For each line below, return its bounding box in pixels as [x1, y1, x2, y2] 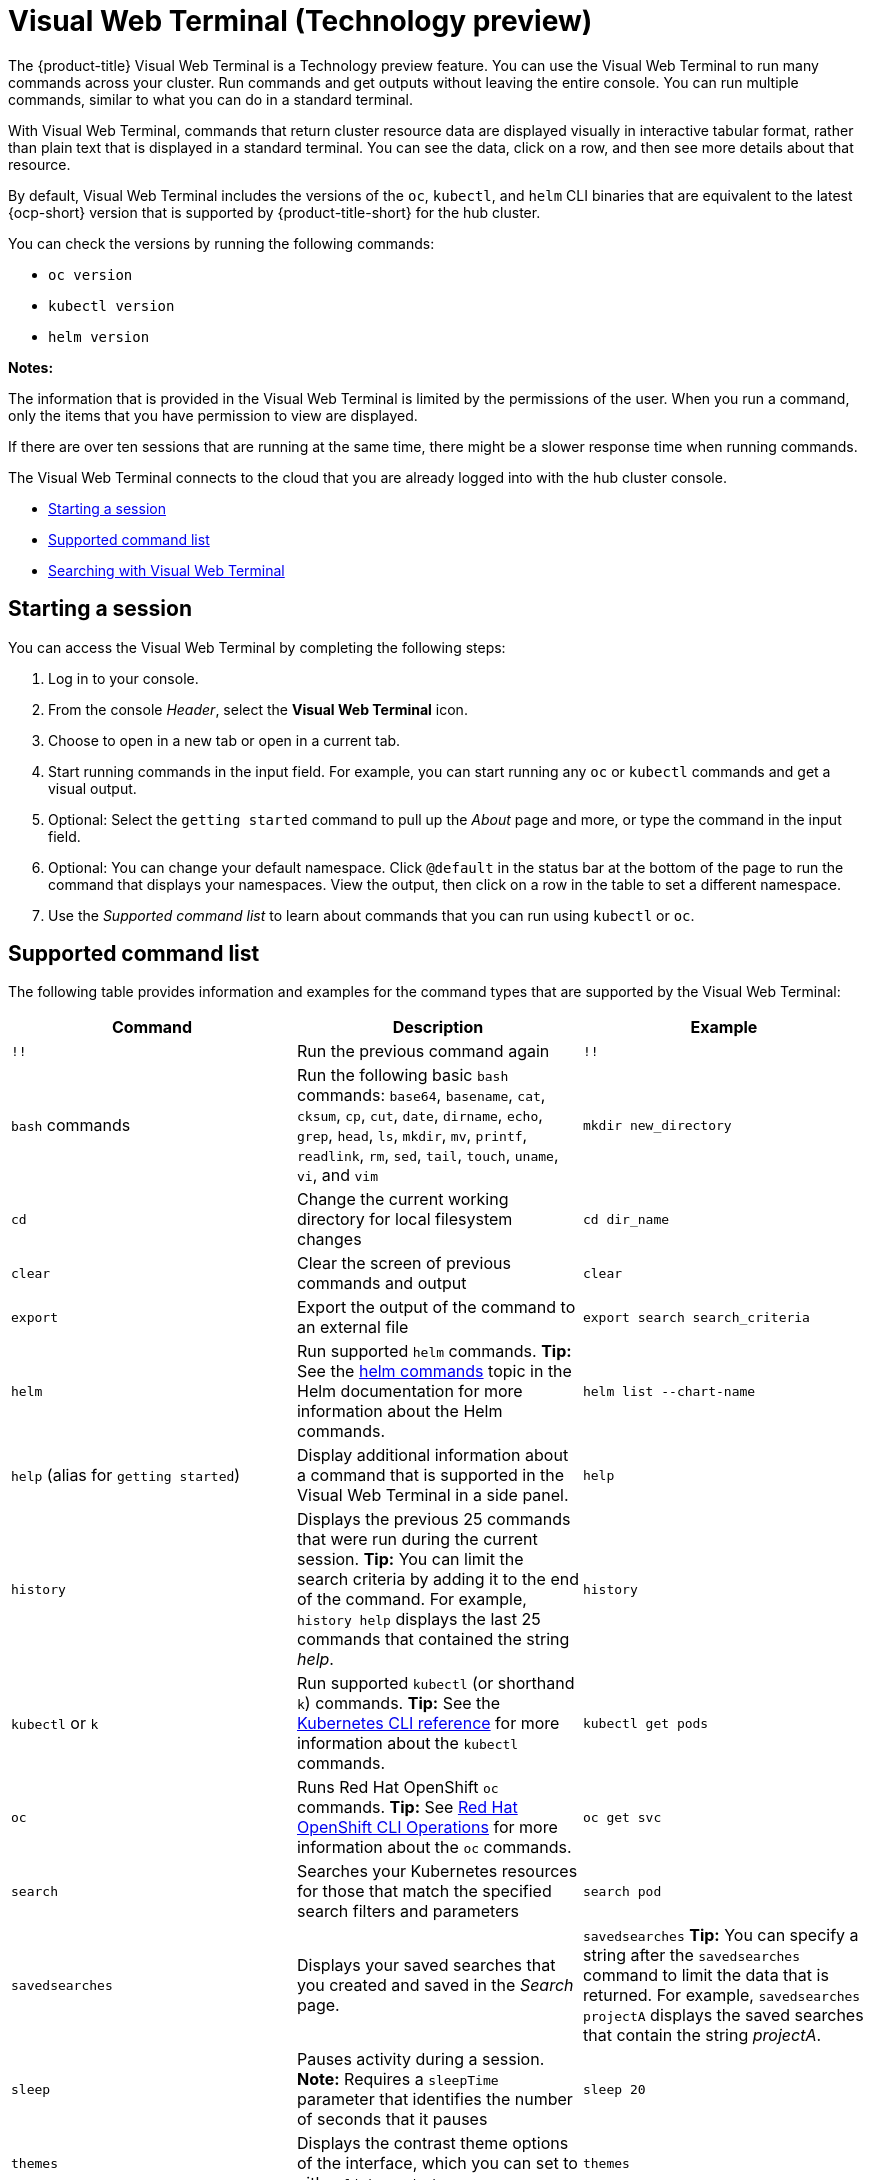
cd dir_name [582, 1211, 670, 1227]
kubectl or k [11, 1713, 99, 1734]
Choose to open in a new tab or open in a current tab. [48, 731, 401, 749]
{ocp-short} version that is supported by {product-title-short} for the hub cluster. [8, 203, 541, 221]
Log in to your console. [48, 669, 199, 687]
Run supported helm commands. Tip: [296, 1341, 572, 1362]
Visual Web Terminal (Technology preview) [8, 4, 593, 38]
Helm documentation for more [296, 1381, 523, 1402]
